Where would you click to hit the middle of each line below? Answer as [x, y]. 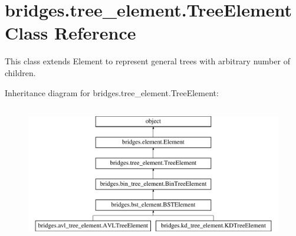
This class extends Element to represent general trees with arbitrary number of [147, 61]
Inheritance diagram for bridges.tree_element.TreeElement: [112, 92]
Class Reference [70, 33]
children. [20, 72]
